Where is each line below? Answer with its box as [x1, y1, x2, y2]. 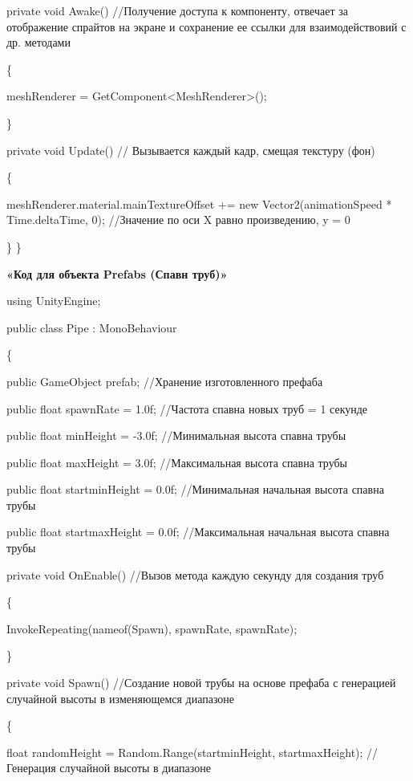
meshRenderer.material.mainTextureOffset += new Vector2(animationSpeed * [6, 195, 392, 212]
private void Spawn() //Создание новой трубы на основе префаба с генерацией [6, 674, 396, 691]
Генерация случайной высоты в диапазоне [6, 759, 211, 776]
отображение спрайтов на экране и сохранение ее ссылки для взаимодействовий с [6, 18, 407, 35]
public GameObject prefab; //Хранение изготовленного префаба [6, 372, 323, 389]
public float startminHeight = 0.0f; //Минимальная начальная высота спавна [6, 481, 384, 498]
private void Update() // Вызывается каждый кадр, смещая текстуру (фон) [6, 141, 375, 158]
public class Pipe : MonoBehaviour [6, 319, 177, 336]
